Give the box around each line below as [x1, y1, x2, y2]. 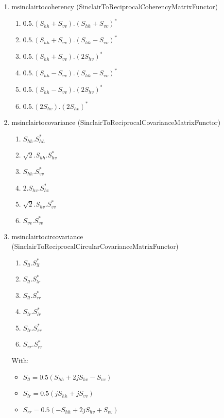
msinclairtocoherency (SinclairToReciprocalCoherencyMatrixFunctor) [11, 1, 218, 11]
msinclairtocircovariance [11, 231, 83, 242]
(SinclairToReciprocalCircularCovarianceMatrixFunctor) [11, 241, 179, 251]
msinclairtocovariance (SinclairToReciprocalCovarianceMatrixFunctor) [11, 117, 221, 127]
